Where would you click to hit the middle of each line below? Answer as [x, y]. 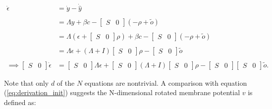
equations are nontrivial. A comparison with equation [166, 82]
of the [66, 82]
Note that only [27, 82]
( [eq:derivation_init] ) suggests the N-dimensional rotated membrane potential [122, 92]
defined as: [20, 102]
